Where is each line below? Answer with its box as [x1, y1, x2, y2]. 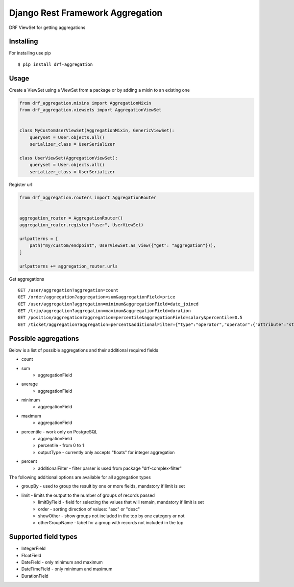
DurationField [21, 573, 49, 579]
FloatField [21, 552, 42, 558]
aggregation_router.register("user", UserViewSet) [19, 222, 144, 228]
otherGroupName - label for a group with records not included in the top [38, 520, 184, 526]
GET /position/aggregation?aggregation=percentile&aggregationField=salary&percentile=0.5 [18, 315, 243, 320]
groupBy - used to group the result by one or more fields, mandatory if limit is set [21, 483, 185, 489]
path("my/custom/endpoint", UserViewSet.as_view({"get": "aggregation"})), [29, 243, 216, 248]
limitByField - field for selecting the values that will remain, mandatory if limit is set [38, 499, 204, 505]
